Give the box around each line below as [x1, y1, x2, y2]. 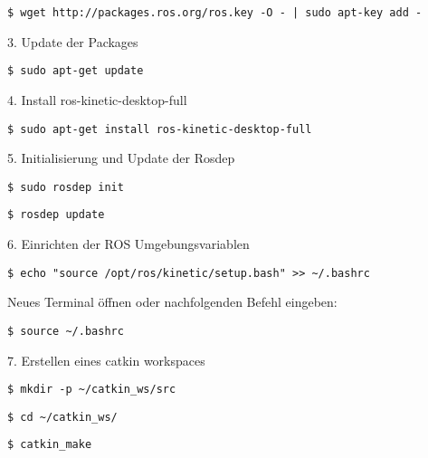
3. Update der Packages [7, 32, 138, 51]
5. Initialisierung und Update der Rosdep [7, 148, 235, 167]
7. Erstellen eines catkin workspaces [7, 350, 205, 369]
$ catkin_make [7, 438, 92, 452]
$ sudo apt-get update [7, 64, 144, 78]
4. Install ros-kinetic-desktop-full [7, 90, 187, 109]
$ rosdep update [7, 208, 105, 222]
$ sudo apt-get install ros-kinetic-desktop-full [7, 122, 312, 136]
